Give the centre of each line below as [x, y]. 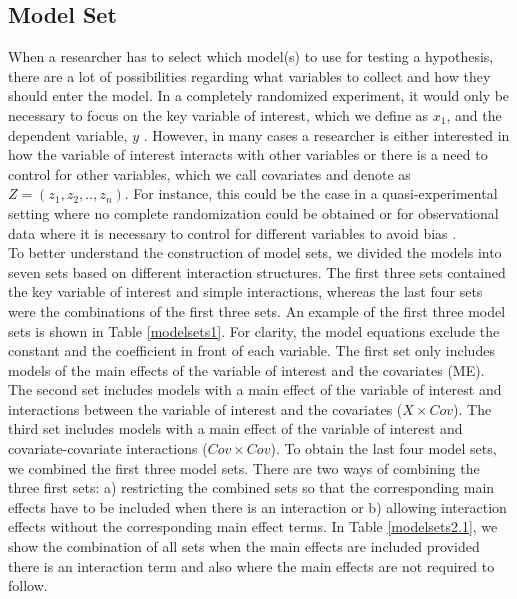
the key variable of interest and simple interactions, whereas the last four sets [245, 291]
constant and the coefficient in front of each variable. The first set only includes [251, 350]
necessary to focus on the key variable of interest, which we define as [218, 114]
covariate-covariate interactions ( [108, 448]
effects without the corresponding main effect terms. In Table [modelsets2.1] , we [253, 526]
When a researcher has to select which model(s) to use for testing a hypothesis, [251, 56]
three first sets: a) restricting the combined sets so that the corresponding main [251, 487]
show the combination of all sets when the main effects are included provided [244, 546]
